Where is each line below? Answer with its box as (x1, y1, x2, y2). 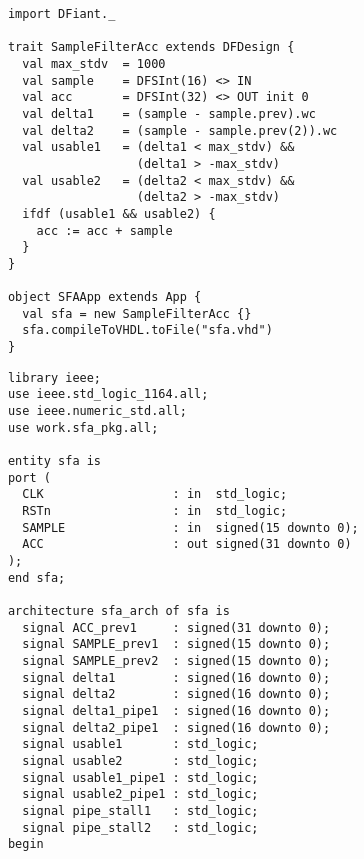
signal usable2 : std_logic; (22, 753, 259, 768)
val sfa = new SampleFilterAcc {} (22, 306, 252, 321)
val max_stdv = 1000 (22, 56, 166, 71)
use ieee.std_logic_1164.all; (7, 387, 209, 402)
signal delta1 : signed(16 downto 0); (22, 670, 331, 685)
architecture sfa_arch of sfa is (7, 603, 230, 618)
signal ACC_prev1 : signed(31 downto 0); (22, 620, 331, 635)
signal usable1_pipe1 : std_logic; (22, 770, 259, 785)
